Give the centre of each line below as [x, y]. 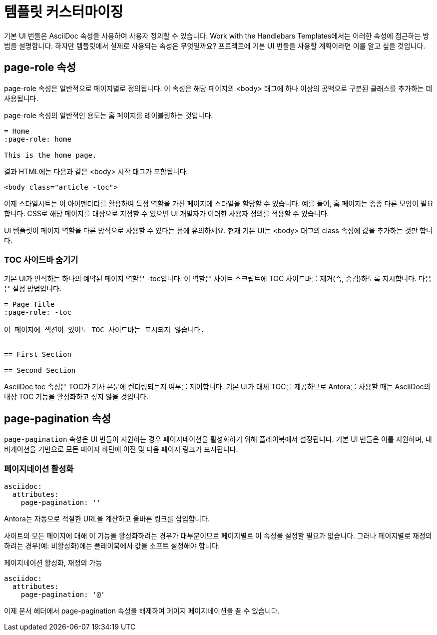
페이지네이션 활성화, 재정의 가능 [53, 562]
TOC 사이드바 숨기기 [41, 259]
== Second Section [40, 371]
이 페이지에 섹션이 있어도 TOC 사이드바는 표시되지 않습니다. [104, 330]
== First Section [38, 355]
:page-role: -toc [38, 312]
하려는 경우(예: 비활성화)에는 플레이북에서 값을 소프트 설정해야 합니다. [112, 545]
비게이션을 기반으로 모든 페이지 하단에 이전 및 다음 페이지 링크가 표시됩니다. [121, 449]
